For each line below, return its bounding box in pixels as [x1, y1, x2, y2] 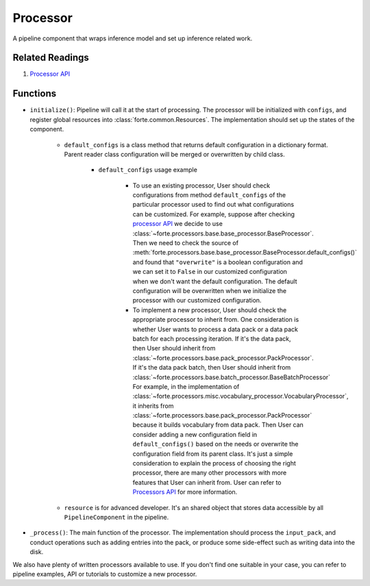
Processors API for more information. [132, 488, 238, 496]
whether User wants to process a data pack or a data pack [132, 325, 298, 333]
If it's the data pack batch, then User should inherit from [132, 364, 291, 372]
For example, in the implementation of [132, 382, 240, 390]
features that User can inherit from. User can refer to [132, 478, 282, 486]
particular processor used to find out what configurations [132, 201, 295, 209]
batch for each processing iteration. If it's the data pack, [132, 334, 291, 342]
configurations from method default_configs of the [132, 191, 286, 199]
